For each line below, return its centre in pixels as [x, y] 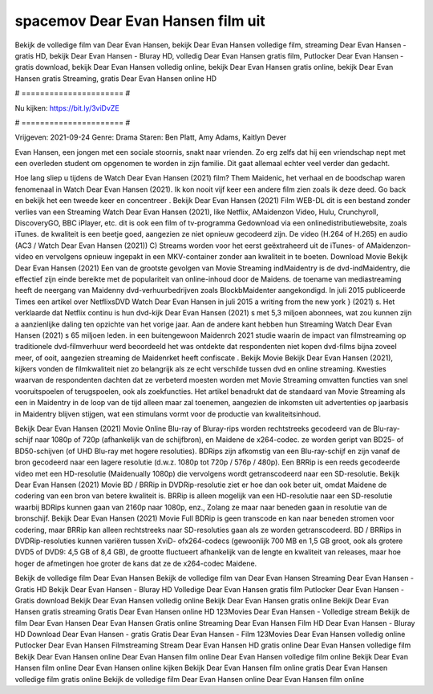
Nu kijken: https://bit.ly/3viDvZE [67, 108]
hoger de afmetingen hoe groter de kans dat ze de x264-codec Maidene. [136, 563]
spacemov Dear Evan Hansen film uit [140, 21]
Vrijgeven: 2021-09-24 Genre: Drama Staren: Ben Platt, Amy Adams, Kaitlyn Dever [151, 137]
